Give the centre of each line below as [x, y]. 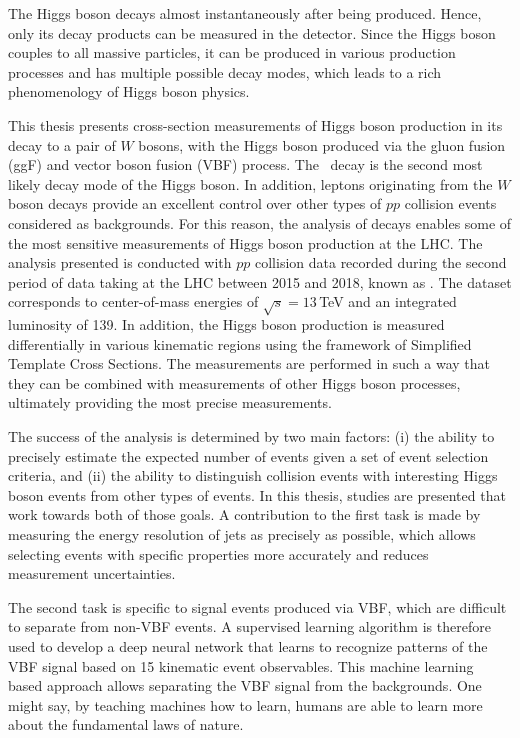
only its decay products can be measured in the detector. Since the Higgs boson [252, 32]
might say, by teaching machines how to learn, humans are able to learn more [245, 704]
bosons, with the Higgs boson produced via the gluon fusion [322, 144]
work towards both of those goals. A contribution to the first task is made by [244, 514]
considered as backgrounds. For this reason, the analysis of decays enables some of [260, 222]
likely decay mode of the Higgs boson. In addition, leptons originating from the [250, 183]
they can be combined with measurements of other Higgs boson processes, [234, 382]
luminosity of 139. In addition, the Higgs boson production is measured [226, 324]
